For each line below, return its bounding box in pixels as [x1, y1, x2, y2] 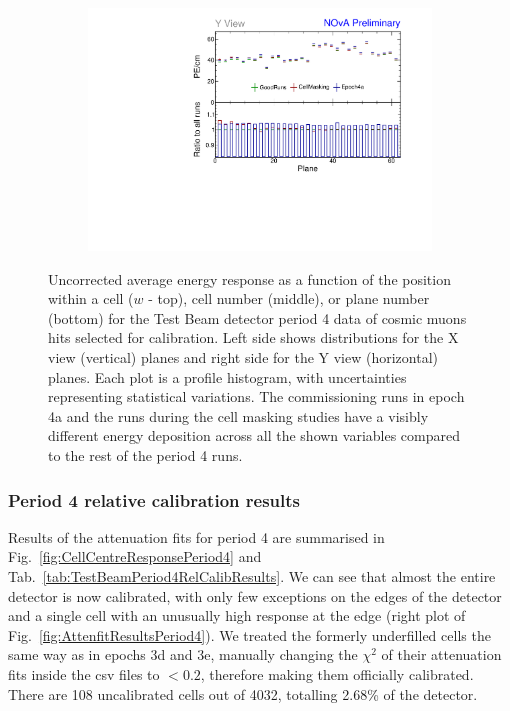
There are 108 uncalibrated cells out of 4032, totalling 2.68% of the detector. [8, 683, 478, 704]
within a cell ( [48, 288, 134, 309]
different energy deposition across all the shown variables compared [48, 425, 461, 446]
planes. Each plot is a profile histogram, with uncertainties [48, 366, 407, 387]
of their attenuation [381, 644, 502, 665]
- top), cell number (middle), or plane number [148, 288, 430, 309]
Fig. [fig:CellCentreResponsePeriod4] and [8, 546, 262, 567]
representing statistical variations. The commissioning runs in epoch [48, 386, 465, 407]
